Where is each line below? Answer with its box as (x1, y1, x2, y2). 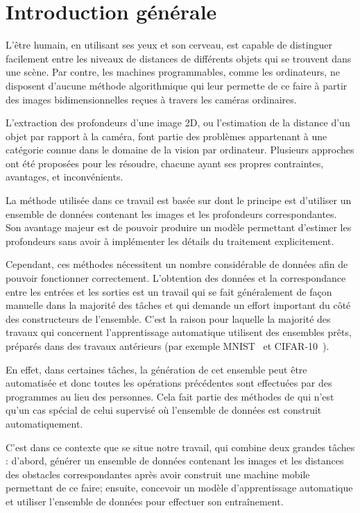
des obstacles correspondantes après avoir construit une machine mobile (6, 466, 310, 481)
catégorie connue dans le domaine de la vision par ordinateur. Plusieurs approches (6, 142, 354, 157)
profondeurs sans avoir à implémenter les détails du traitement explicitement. (6, 233, 334, 248)
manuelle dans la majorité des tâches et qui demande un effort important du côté (6, 298, 351, 312)
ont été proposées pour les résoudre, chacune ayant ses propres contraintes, (6, 155, 324, 170)
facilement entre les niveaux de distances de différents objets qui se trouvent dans (6, 51, 352, 65)
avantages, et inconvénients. (6, 169, 123, 184)
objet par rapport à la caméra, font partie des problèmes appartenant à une (6, 128, 327, 143)
